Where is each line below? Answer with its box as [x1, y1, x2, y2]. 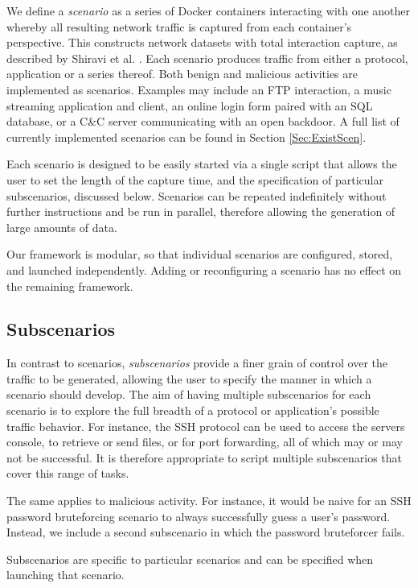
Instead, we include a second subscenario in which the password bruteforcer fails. [6, 524, 405, 540]
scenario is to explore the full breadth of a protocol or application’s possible [6, 402, 379, 419]
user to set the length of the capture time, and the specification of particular [6, 171, 383, 188]
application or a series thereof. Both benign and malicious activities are [6, 65, 358, 82]
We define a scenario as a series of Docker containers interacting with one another [6, 2, 411, 19]
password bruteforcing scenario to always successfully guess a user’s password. [6, 507, 391, 524]
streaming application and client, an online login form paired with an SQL [6, 97, 373, 114]
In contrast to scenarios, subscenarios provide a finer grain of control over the [6, 354, 388, 371]
